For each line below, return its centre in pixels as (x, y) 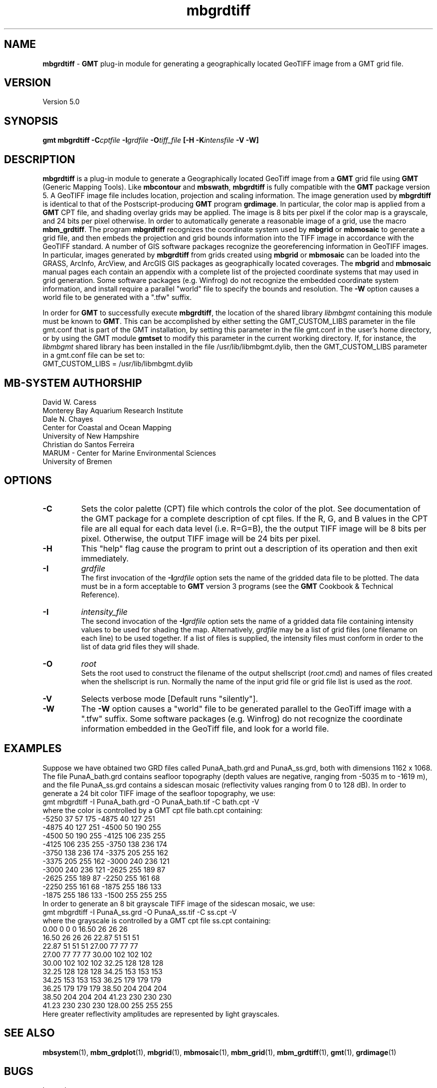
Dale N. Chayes (68, 419)
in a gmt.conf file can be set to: (94, 355)
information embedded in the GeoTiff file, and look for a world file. (205, 728)
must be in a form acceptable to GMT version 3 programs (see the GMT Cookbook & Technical (237, 586)
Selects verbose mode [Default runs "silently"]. (169, 698)
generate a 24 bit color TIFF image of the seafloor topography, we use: (159, 793)
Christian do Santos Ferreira (89, 444)
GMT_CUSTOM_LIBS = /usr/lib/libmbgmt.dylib (118, 364)
